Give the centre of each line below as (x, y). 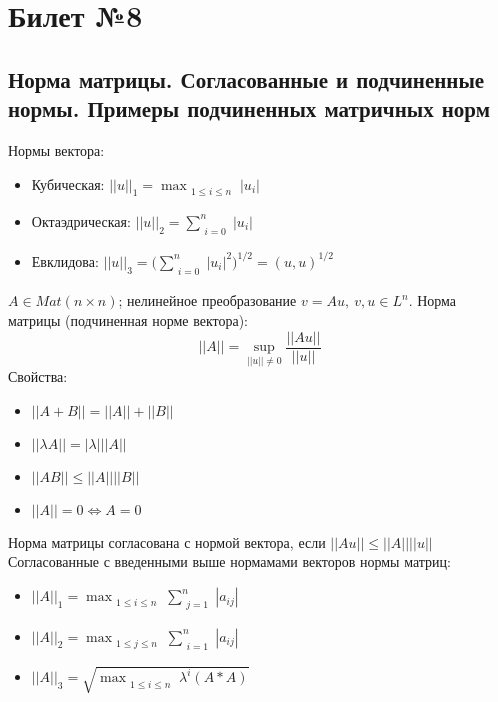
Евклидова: (65, 260)
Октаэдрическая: (81, 220)
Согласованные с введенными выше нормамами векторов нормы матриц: (229, 561)
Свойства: (38, 376)
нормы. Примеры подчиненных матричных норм (249, 108)
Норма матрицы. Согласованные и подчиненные (246, 78)
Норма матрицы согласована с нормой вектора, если (167, 541)
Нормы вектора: (56, 149)
